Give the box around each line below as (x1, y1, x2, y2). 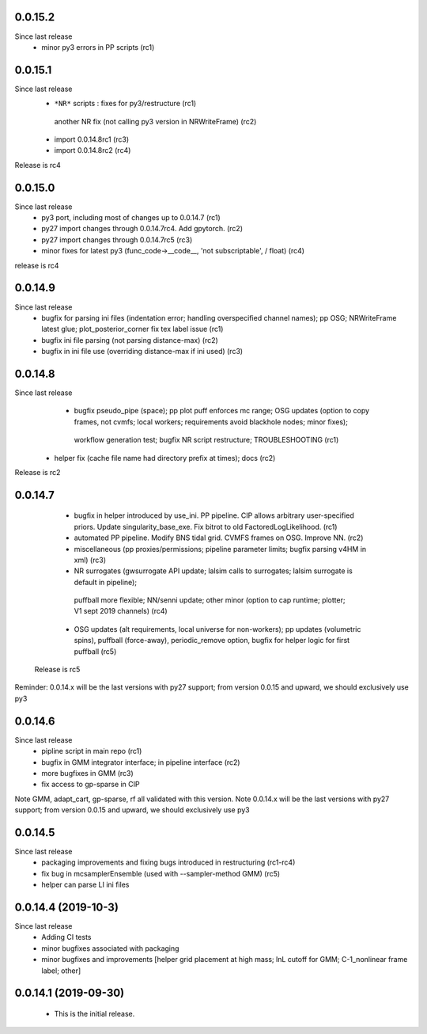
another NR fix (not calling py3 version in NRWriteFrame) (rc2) (54, 116, 257, 126)
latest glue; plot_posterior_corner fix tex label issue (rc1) (41, 325, 224, 334)
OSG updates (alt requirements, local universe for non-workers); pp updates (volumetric (74, 624, 361, 633)
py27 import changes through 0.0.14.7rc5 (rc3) (41, 234, 193, 245)
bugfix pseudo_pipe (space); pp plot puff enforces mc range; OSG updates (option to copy (74, 406, 370, 416)
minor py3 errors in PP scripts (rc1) (41, 42, 155, 51)
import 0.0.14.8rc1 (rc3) (54, 135, 130, 144)
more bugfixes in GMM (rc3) (41, 768, 134, 777)
